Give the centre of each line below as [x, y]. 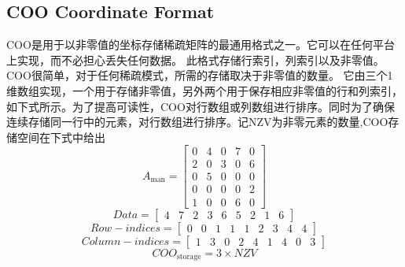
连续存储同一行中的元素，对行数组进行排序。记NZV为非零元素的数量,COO [197, 122]
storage [189, 256]
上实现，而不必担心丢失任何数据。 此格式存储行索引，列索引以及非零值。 [195, 59]
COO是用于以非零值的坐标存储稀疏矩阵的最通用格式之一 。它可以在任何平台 [201, 44]
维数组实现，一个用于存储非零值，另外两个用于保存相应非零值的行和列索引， [204, 90]
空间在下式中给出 [61, 137]
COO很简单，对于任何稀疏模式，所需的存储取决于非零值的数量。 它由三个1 [200, 75]
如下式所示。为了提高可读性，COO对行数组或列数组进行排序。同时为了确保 [201, 106]
